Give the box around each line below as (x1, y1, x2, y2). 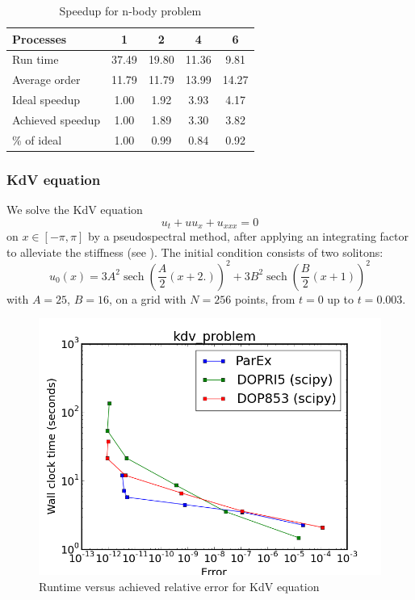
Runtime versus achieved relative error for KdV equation (39, 578, 320, 595)
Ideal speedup (12, 91, 81, 108)
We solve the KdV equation (6, 201, 143, 218)
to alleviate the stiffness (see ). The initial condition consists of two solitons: (6, 243, 384, 260)
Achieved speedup (12, 111, 100, 128)
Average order (12, 71, 81, 88)
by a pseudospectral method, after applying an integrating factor (87, 228, 409, 245)
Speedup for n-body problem (59, 2, 202, 19)
